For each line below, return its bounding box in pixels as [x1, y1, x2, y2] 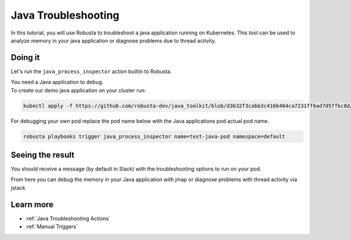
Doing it [11, 53, 40, 62]
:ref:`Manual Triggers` [25, 223, 78, 230]
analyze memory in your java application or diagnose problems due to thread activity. [11, 37, 216, 44]
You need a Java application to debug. [11, 79, 104, 86]
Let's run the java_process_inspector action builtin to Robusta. [11, 68, 172, 75]
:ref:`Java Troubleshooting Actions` [25, 215, 111, 222]
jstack [11, 184, 26, 191]
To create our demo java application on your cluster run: [11, 86, 146, 93]
